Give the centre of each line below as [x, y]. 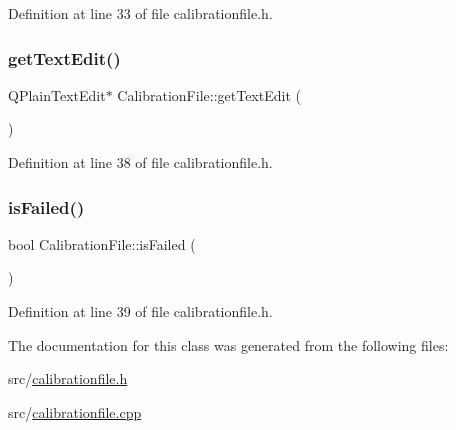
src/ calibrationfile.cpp [75, 411]
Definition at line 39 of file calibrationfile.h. [140, 311]
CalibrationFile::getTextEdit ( [209, 94]
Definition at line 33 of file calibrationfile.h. [140, 13]
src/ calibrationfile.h [68, 378]
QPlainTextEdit [57, 94]
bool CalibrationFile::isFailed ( [102, 243]
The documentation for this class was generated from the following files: [228, 344]
